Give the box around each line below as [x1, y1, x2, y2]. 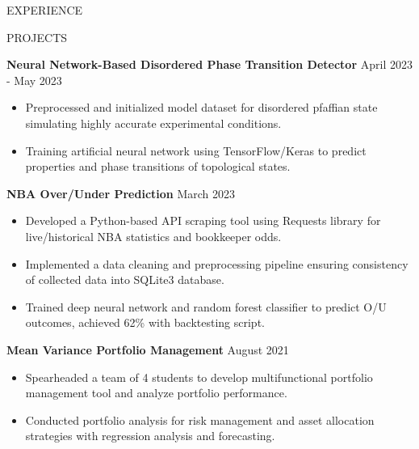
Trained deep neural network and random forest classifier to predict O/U [25, 298, 387, 315]
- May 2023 [6, 71, 62, 88]
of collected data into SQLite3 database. [25, 271, 224, 288]
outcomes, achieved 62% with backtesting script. [25, 314, 265, 331]
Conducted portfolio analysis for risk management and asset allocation [25, 411, 375, 428]
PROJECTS [6, 28, 68, 45]
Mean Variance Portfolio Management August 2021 [6, 341, 289, 358]
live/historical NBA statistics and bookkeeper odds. [25, 227, 282, 244]
